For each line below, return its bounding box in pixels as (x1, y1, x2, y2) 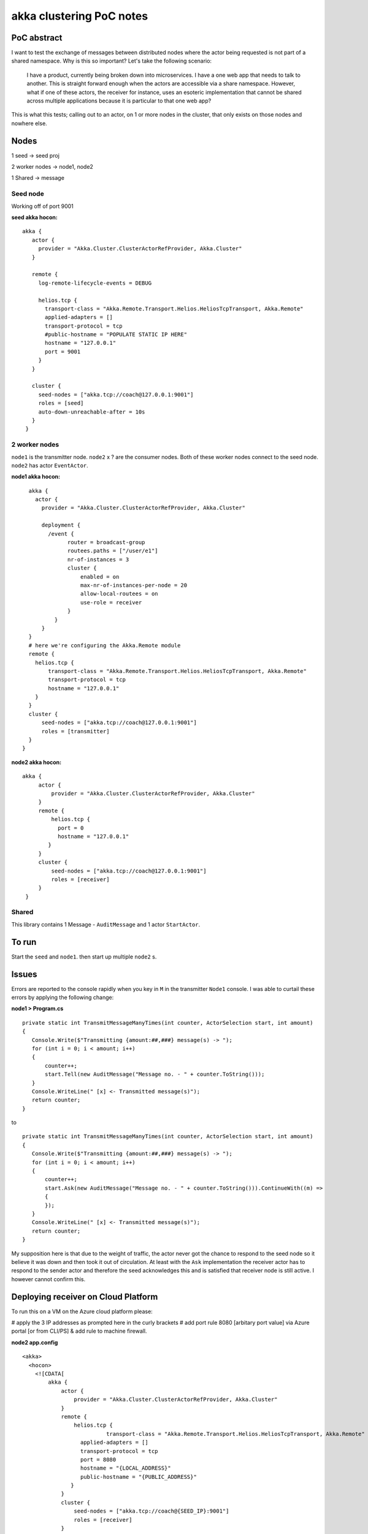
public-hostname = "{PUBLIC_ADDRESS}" (80, 1473, 197, 1480)
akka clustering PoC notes (11, 9, 148, 23)
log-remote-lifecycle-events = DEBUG (38, 279, 152, 287)
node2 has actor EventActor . (11, 461, 88, 469)
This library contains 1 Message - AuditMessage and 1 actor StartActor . (11, 920, 201, 928)
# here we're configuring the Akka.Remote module (28, 642, 181, 649)
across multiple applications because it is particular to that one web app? (26, 97, 212, 104)
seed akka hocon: (11, 214, 58, 221)
